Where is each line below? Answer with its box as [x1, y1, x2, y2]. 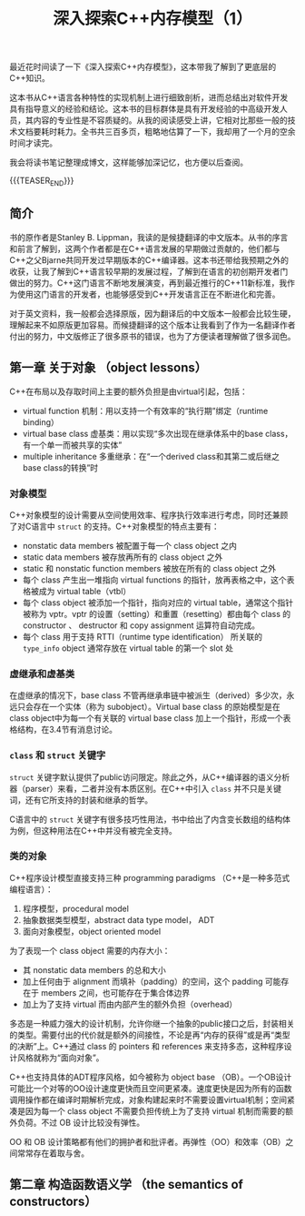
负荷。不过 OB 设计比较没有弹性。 [16, 1117, 145, 1128]
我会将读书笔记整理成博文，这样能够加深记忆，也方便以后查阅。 [9, 157, 248, 168]
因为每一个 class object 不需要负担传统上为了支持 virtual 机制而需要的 [25, 1105, 286, 1116]
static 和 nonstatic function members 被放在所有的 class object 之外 [22, 562, 277, 573]
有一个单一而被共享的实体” [22, 439, 123, 451]
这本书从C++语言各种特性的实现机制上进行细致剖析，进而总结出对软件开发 [9, 92, 289, 103]
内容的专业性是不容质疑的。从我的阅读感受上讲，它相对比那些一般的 [33, 115, 288, 126]
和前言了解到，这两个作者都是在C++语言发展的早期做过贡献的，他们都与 [9, 243, 280, 254]
